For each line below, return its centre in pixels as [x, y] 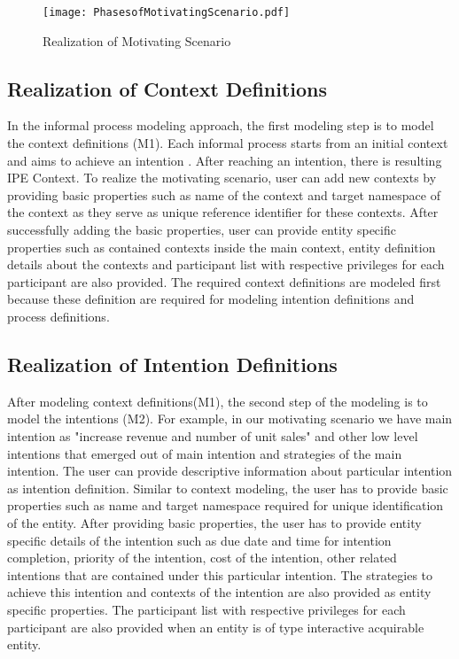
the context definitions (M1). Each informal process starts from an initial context [228, 143]
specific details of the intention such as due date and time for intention [199, 540]
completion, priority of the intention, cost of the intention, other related [202, 558]
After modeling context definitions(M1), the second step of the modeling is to [218, 401]
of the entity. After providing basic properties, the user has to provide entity [214, 522]
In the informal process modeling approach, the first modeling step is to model [221, 125]
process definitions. [58, 316]
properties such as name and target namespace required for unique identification [226, 505]
